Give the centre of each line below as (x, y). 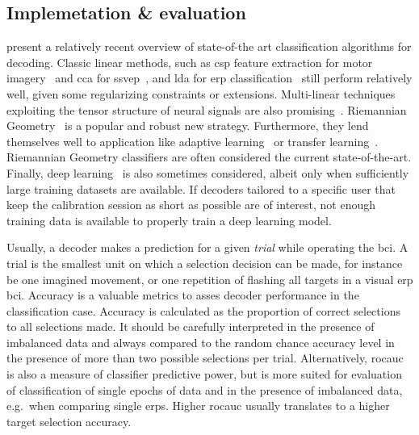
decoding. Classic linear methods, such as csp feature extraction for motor (190, 62)
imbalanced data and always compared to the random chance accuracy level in (201, 342)
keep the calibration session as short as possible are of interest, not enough (191, 205)
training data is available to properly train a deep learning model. (169, 220)
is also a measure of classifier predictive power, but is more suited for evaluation (204, 374)
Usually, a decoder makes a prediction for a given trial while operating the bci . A (207, 247)
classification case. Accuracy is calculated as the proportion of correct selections (203, 310)
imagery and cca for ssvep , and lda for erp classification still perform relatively (209, 78)
